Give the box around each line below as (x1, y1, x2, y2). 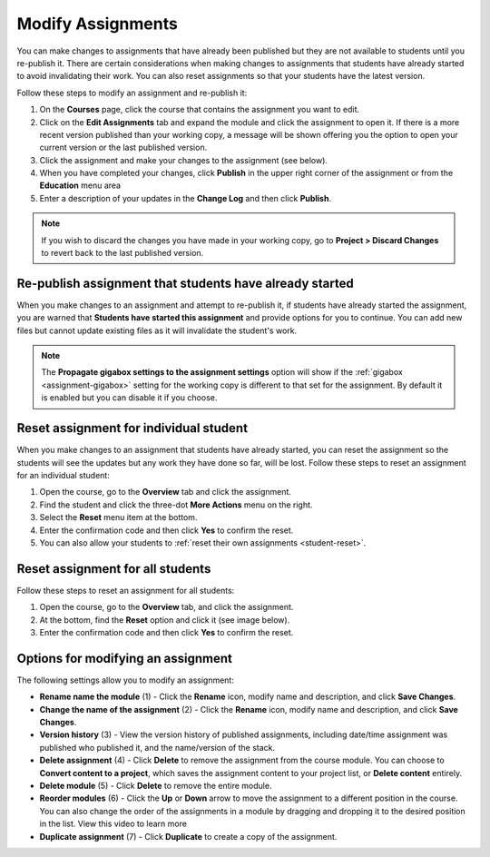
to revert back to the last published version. (41, 248, 204, 259)
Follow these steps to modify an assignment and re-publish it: (16, 87, 248, 98)
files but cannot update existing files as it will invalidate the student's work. (16, 325, 298, 336)
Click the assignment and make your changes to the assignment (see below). (39, 154, 328, 165)
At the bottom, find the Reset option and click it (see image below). (39, 614, 290, 626)
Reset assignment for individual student (16, 420, 249, 436)
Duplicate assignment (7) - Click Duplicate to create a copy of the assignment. (39, 831, 338, 842)
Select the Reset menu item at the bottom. (39, 512, 198, 523)
